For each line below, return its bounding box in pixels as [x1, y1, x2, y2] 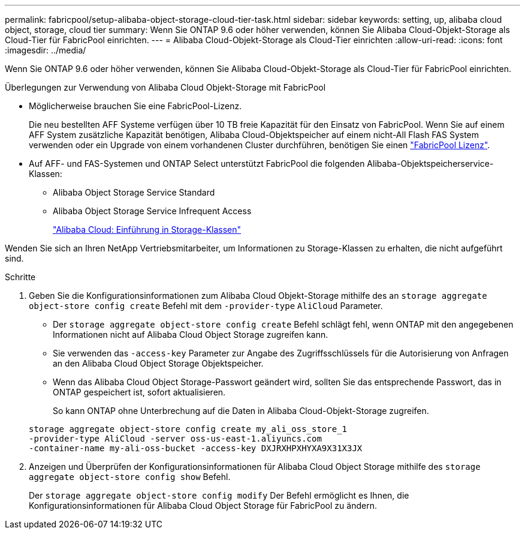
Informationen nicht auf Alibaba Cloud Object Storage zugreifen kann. [53, 329, 328, 340]
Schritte [5, 272, 36, 282]
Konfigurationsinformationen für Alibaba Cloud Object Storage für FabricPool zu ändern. [29, 500, 377, 511]
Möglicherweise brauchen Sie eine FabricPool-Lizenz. [29, 101, 242, 111]
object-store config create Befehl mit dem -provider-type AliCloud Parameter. [29, 301, 383, 311]
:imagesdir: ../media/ [5, 45, 86, 55]
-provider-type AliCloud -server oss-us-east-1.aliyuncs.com [29, 434, 322, 443]
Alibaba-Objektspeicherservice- [367, 158, 494, 169]
